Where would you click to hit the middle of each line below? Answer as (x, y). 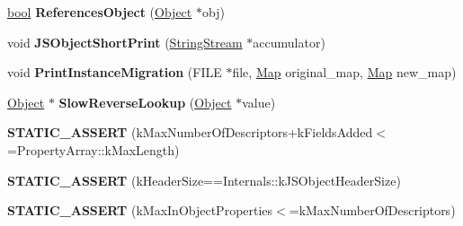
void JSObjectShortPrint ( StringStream (125, 42)
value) (259, 102)
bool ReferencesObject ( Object (100, 12)
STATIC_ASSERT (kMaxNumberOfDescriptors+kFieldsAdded (190, 132)
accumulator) (289, 42)
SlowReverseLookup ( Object (145, 102)
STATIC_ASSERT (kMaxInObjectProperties (140, 210)
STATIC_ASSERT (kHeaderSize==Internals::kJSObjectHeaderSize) (204, 180)
